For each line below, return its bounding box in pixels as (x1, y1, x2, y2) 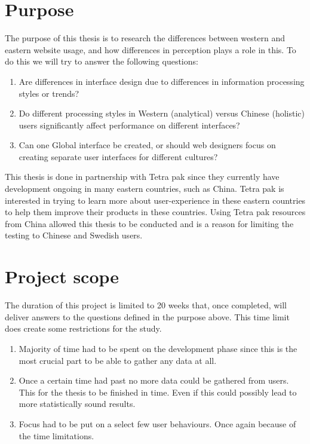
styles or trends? (19, 87, 79, 99)
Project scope (5, 264, 119, 289)
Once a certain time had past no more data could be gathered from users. (19, 374, 289, 387)
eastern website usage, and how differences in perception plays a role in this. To (5, 43, 296, 56)
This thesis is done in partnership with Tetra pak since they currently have (5, 170, 280, 183)
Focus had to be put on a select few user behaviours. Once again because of (19, 417, 296, 430)
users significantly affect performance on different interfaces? (19, 118, 240, 131)
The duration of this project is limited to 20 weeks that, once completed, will (5, 299, 287, 311)
